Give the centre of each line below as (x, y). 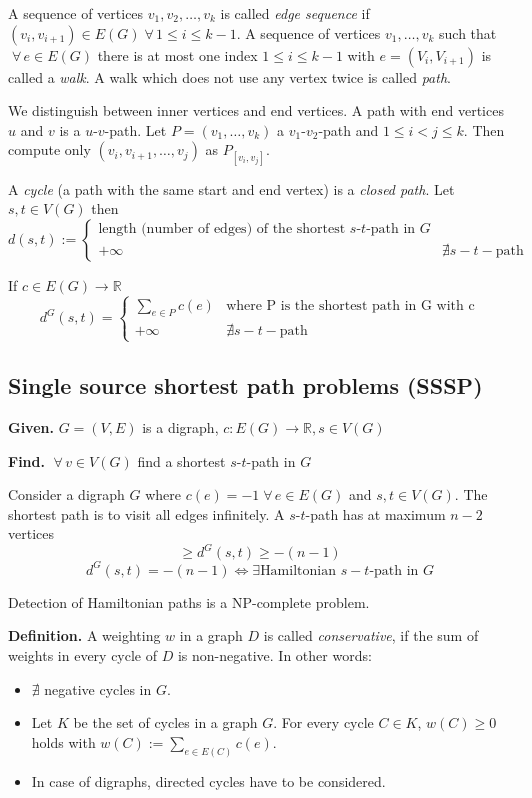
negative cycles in (98, 688)
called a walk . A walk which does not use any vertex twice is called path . (229, 76)
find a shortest (181, 460)
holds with (63, 741)
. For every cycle (323, 722)
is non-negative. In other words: (274, 655)
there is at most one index (177, 54)
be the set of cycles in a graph (165, 722)
